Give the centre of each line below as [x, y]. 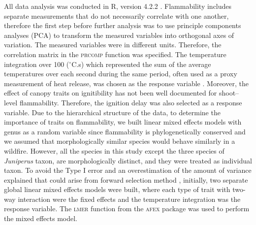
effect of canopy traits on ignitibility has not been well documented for [111, 93]
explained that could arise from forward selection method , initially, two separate [126, 179]
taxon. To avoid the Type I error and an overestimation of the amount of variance [128, 170]
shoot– [229, 93]
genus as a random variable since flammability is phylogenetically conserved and [125, 131]
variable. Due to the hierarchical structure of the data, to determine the [112, 112]
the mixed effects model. [41, 218]
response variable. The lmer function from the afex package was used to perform [127, 209]
